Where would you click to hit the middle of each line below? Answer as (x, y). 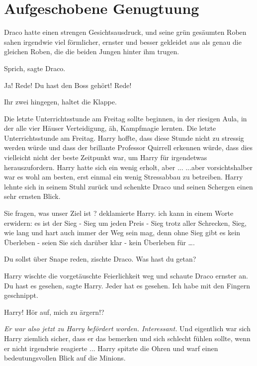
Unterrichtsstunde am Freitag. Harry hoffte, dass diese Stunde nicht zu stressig (124, 137)
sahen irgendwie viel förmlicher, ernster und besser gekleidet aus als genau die (123, 42)
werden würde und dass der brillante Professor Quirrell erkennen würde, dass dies (128, 147)
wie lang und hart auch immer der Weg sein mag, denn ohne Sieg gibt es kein (122, 232)
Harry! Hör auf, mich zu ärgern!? (54, 312)
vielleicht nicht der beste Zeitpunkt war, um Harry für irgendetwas (106, 157)
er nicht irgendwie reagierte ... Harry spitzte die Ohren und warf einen (111, 348)
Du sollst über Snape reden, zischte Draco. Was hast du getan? (100, 259)
